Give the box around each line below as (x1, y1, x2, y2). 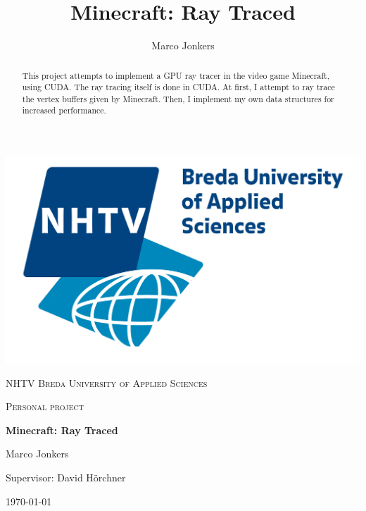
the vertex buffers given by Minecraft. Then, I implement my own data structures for (22, 92, 334, 104)
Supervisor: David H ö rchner (6, 469, 126, 484)
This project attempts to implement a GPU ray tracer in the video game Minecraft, (22, 69, 329, 81)
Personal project (6, 399, 84, 414)
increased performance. (22, 104, 106, 116)
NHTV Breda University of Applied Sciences (6, 375, 208, 390)
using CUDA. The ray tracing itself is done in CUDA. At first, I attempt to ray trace (22, 81, 335, 93)
